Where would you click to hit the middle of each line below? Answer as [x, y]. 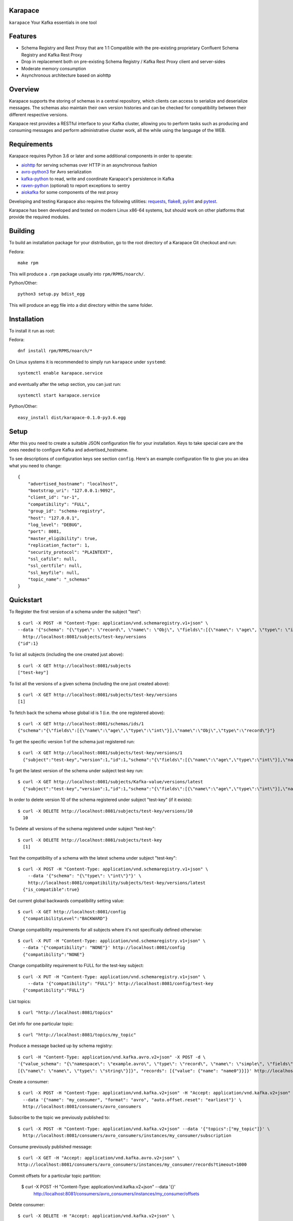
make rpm [28, 263]
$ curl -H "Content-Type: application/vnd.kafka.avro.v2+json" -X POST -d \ [112, 1057]
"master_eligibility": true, [63, 538]
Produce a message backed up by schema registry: [61, 1046]
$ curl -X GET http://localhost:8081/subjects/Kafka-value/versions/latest [110, 782]
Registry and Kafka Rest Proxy [52, 55]
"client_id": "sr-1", [54, 497]
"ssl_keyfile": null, [54, 572]
